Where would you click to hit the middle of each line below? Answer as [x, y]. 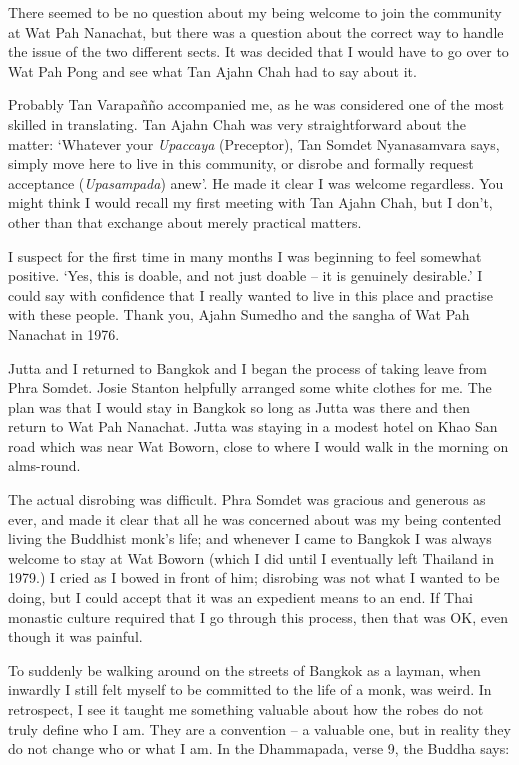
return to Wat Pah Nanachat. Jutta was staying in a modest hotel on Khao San [253, 426]
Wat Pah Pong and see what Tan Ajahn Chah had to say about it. [212, 70]
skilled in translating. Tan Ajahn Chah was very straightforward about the [237, 123]
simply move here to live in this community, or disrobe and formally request [241, 163]
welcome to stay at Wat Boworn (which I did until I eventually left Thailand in [251, 557]
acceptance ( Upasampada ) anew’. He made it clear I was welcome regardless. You [256, 182]
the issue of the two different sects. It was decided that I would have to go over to [258, 51]
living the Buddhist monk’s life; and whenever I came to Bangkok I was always [250, 538]
